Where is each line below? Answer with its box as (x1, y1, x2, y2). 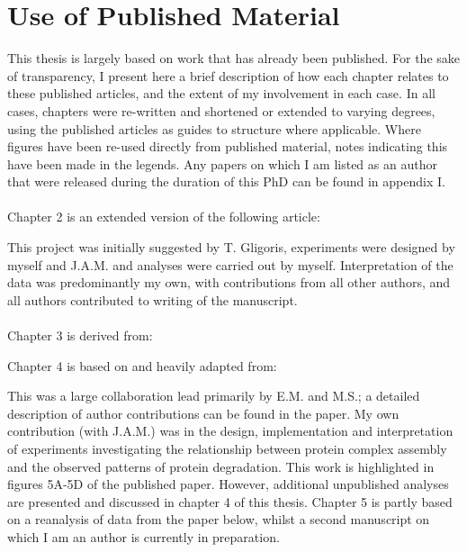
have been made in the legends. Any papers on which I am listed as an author (7, 154, 437, 173)
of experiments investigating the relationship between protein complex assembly (7, 439, 447, 457)
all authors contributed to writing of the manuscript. (7, 290, 298, 309)
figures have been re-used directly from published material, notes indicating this (7, 137, 448, 156)
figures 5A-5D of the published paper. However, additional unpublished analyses (7, 475, 449, 493)
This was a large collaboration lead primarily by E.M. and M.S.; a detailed (7, 386, 420, 405)
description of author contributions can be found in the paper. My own (7, 403, 400, 422)
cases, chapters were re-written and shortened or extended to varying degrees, (7, 101, 436, 120)
